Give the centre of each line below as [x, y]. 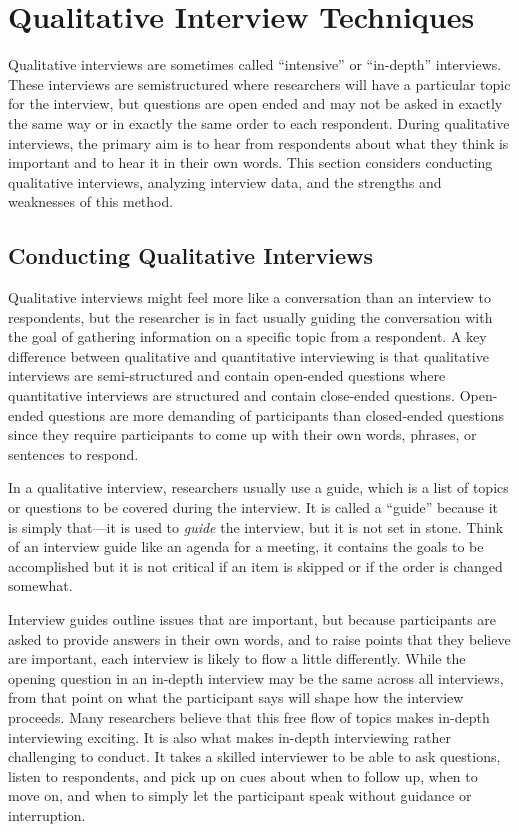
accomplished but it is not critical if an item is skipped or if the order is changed [255, 565]
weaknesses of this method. [91, 201]
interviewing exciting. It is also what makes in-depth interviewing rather [229, 736]
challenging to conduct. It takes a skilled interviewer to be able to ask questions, [254, 756]
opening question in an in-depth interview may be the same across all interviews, [256, 677]
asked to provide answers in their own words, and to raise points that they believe [259, 638]
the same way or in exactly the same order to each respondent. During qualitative [259, 122]
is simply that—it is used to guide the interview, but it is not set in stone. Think [256, 526]
